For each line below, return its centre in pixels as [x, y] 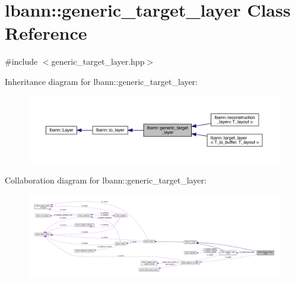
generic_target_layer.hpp [98, 61]
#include [21, 61]
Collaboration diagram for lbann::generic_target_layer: [106, 180]
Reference [46, 33]
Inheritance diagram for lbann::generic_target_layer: [101, 81]
